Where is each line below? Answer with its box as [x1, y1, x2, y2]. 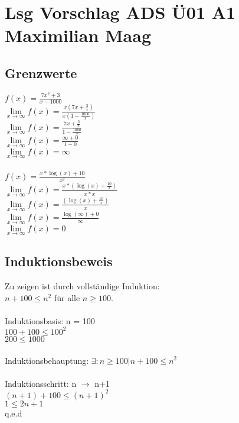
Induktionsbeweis [5, 252, 113, 270]
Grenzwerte [5, 63, 77, 82]
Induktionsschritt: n [5, 377, 77, 389]
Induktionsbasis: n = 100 [5, 314, 95, 327]
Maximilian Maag [5, 23, 152, 47]
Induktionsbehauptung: [5, 354, 89, 366]
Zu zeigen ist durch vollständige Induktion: [5, 280, 160, 292]
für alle [54, 291, 80, 303]
